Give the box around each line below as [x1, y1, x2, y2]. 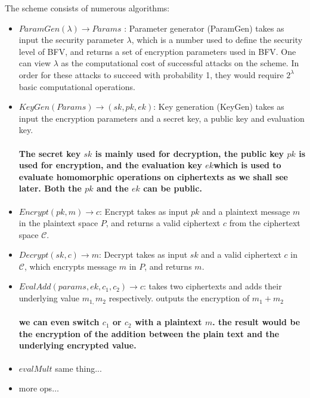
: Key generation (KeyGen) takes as [153, 100, 284, 113]
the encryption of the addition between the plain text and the [18, 327, 280, 340]
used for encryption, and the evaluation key [18, 159, 202, 171]
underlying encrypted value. [18, 339, 137, 351]
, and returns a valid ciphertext [106, 217, 221, 229]
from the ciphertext [229, 217, 300, 229]
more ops [18, 382, 52, 394]
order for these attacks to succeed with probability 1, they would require [18, 68, 284, 81]
